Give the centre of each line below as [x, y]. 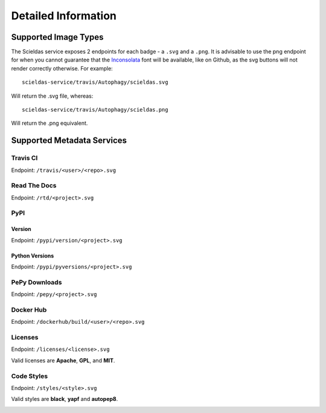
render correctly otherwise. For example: [62, 68]
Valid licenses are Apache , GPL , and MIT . [63, 360]
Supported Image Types [57, 37]
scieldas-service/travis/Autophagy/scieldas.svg [95, 82]
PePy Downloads [37, 282]
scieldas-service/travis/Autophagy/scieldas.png [95, 110]
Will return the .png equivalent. [50, 123]
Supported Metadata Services [69, 141]
